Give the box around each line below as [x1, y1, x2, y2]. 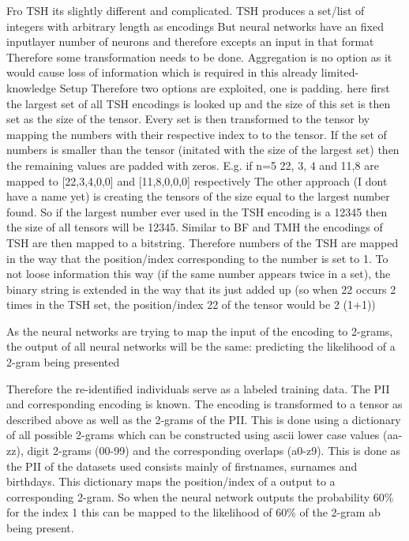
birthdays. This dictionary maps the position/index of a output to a [6, 473, 336, 490]
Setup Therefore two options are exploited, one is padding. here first [59, 79, 390, 96]
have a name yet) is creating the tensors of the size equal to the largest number [6, 188, 390, 205]
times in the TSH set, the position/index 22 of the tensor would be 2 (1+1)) [6, 296, 376, 313]
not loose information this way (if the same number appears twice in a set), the [6, 265, 391, 282]
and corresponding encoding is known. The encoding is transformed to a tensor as [6, 396, 403, 412]
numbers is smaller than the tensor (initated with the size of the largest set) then [6, 141, 400, 158]
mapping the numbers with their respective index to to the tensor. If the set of [6, 126, 387, 142]
